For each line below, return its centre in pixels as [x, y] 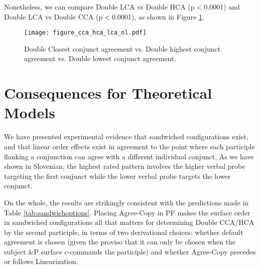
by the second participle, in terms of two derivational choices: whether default [124, 232]
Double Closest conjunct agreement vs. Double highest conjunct [122, 48]
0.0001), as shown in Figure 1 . [158, 16]
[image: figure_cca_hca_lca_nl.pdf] [85, 33]
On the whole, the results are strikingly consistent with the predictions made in [126, 202]
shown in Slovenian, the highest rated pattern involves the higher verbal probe [125, 166]
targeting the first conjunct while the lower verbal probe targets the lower [117, 176]
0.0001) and [222, 7]
